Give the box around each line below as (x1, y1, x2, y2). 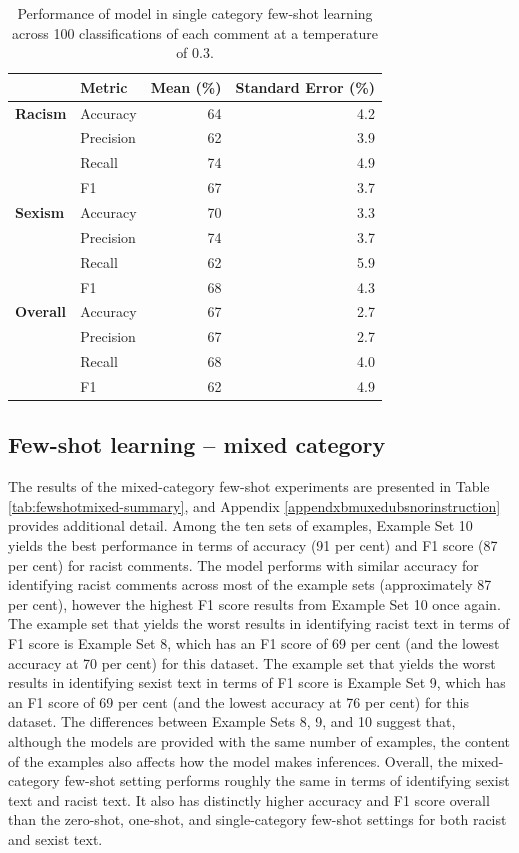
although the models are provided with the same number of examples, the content (8, 730, 510, 751)
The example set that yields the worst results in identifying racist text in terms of (8, 613, 510, 634)
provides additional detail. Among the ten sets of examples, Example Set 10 (8, 515, 473, 536)
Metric (80, 76, 128, 97)
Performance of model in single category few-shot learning (17, 3, 373, 23)
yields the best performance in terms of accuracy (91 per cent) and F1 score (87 (8, 534, 498, 555)
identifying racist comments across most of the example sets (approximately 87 (8, 574, 492, 595)
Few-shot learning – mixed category (8, 429, 386, 460)
